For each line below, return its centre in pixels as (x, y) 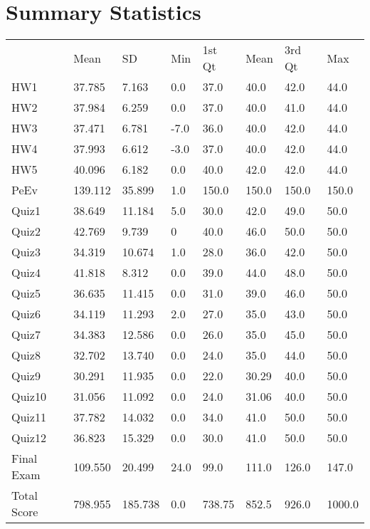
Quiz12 (29, 438)
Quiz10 (29, 397)
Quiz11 (29, 417)
